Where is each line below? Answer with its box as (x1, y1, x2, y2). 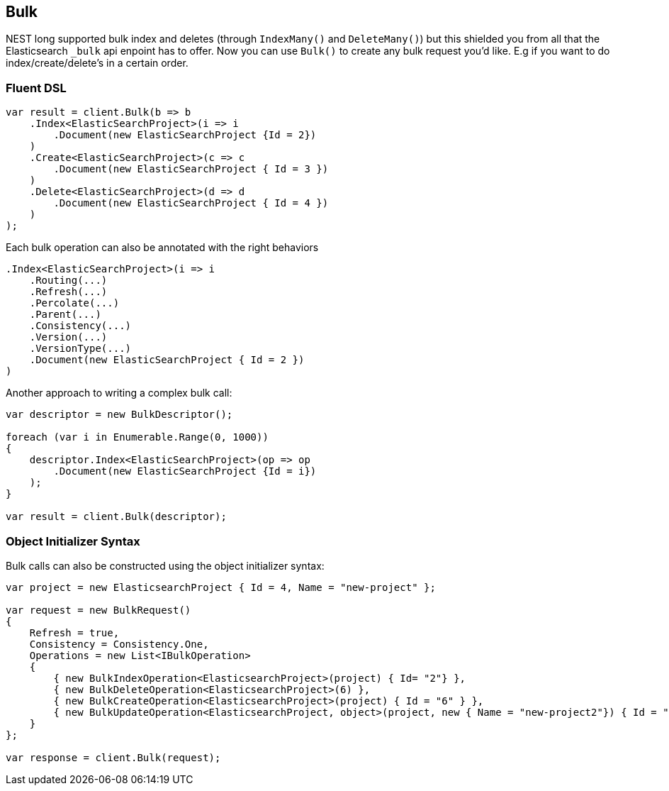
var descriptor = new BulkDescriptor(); (6, 409, 233, 421)
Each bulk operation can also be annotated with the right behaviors (6, 241, 319, 254)
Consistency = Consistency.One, (29, 638, 209, 650)
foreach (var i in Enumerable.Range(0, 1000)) (6, 431, 269, 443)
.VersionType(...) (29, 343, 132, 355)
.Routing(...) (29, 275, 108, 287)
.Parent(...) (29, 309, 101, 321)
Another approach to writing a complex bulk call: (6, 387, 232, 399)
